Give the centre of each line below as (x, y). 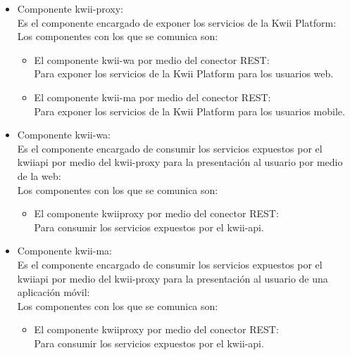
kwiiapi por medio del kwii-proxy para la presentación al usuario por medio (180, 162)
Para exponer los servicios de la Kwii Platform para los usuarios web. (184, 73)
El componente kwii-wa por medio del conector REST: (152, 59)
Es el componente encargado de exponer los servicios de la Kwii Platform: (177, 22)
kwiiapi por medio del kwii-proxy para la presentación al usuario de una (173, 278)
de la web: (39, 175)
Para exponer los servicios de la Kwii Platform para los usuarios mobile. (189, 111)
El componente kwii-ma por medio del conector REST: (152, 97)
